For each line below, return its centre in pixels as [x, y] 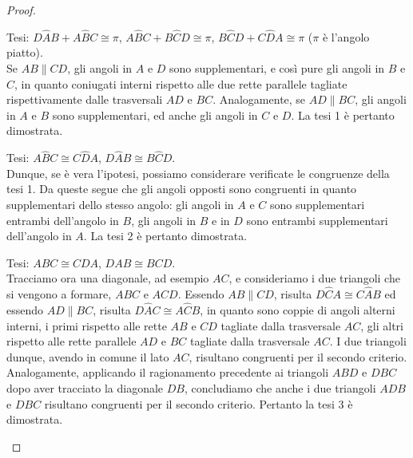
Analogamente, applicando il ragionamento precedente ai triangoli [168, 372]
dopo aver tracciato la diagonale [85, 387]
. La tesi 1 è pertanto [343, 114]
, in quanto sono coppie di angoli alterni [298, 309]
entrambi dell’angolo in [63, 220]
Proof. [21, 10]
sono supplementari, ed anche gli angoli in [155, 114]
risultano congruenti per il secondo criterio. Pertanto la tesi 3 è [199, 403]
